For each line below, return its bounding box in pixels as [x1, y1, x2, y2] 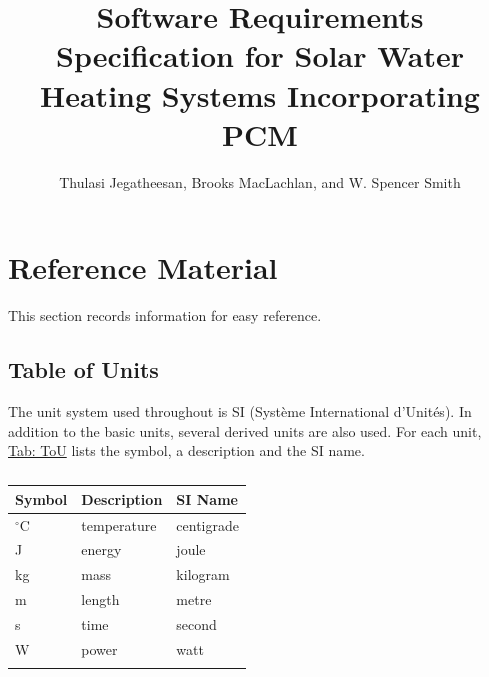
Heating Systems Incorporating [40, 74, 480, 115]
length [81, 589, 120, 610]
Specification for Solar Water [56, 35, 464, 76]
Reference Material [8, 247, 278, 288]
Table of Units [8, 354, 159, 385]
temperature [81, 514, 157, 535]
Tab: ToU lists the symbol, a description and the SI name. [8, 440, 365, 461]
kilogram [176, 564, 230, 585]
